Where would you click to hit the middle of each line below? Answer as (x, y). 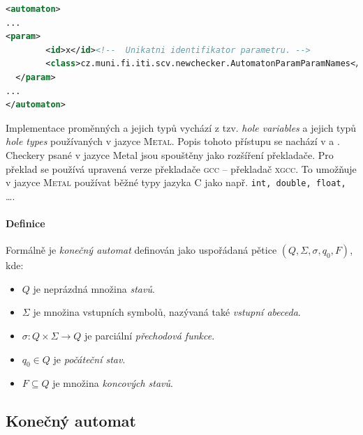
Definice (25, 223)
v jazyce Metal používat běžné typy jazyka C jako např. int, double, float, (176, 182)
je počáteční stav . (89, 359)
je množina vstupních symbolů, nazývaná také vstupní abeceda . (167, 312)
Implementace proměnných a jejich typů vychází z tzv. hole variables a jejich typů (181, 127)
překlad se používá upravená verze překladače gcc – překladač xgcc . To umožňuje (181, 168)
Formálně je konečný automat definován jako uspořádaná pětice (141, 250)
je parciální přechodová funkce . (150, 335)
